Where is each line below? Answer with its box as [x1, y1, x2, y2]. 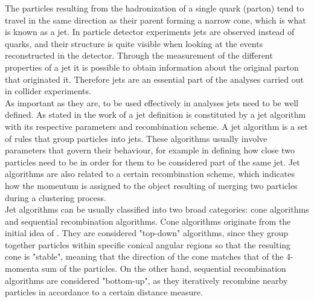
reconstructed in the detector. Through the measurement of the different [5, 49, 273, 62]
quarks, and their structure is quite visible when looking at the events [5, 37, 263, 50]
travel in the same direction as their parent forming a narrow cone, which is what [5, 13, 306, 26]
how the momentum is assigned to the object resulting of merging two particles [5, 179, 298, 191]
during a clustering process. [5, 191, 106, 204]
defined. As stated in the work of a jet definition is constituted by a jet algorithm [5, 108, 306, 121]
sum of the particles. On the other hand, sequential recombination [42, 262, 286, 275]
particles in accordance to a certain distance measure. [5, 286, 203, 298]
